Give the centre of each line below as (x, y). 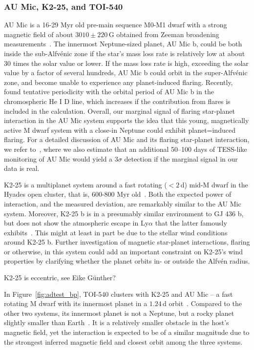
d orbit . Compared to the (202, 303)
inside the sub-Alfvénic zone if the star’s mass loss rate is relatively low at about (125, 53)
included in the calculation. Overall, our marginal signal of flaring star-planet (119, 111)
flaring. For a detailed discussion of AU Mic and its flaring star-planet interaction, (127, 139)
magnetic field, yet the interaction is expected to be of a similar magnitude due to (127, 332)
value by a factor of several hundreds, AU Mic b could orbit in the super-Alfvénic (126, 72)
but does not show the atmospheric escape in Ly (76, 223)
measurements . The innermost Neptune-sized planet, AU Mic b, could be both (123, 44)
